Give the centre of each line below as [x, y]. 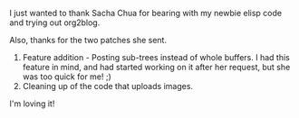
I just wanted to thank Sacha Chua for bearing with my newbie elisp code [146, 13]
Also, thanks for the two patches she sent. [88, 40]
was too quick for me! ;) [67, 77]
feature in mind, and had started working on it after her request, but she [156, 67]
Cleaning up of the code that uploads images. [107, 86]
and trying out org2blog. [55, 23]
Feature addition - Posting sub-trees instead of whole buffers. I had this [156, 57]
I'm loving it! [32, 104]
